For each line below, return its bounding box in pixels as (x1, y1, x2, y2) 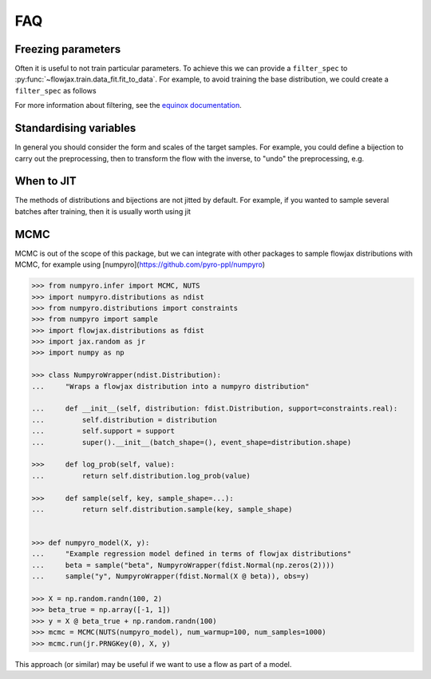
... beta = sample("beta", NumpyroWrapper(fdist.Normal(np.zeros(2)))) (31, 560, 335, 570)
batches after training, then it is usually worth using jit (14, 206, 192, 216)
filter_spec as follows (14, 85, 97, 95)
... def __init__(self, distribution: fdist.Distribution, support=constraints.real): (31, 404, 398, 413)
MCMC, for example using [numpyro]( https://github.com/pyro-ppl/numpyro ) (14, 260, 266, 269)
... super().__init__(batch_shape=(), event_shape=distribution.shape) (31, 438, 352, 447)
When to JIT (14, 174, 77, 188)
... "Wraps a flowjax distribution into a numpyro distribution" (31, 382, 310, 391)
